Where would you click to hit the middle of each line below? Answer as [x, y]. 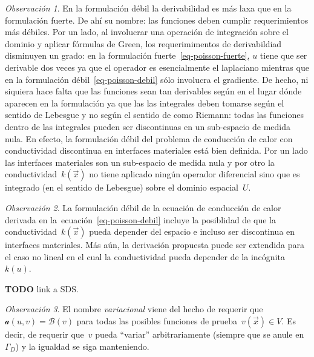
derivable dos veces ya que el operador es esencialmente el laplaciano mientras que [157, 67]
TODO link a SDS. [42, 288]
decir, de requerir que [44, 334]
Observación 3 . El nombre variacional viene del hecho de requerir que [134, 309]
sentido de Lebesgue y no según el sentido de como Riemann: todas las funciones [154, 115]
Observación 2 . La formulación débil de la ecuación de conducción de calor [143, 207]
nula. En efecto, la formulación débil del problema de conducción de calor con [149, 138]
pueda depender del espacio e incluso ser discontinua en [192, 231]
